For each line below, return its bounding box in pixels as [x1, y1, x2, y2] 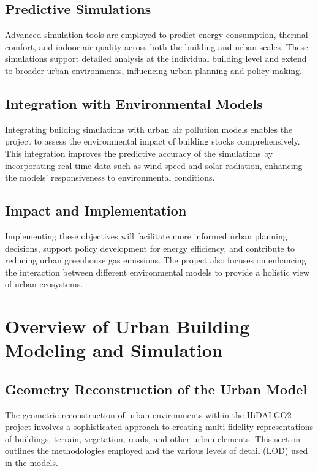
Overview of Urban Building [5, 314, 250, 339]
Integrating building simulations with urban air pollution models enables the [5, 122, 293, 135]
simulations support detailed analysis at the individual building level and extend [5, 52, 307, 65]
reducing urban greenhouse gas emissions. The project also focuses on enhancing [5, 254, 306, 266]
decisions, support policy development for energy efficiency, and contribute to [5, 241, 295, 254]
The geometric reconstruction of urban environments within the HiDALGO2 [5, 408, 292, 421]
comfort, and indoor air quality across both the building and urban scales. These [5, 40, 308, 53]
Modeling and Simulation [5, 337, 223, 363]
